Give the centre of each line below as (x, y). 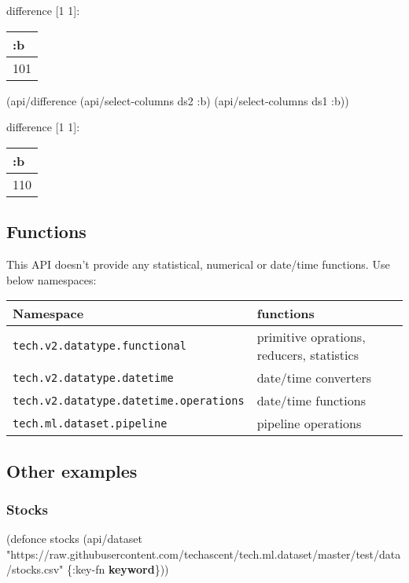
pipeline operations (309, 423)
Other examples (72, 470)
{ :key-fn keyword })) (118, 569)
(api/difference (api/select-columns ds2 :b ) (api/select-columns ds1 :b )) (178, 100)
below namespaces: (52, 279)
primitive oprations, (311, 337)
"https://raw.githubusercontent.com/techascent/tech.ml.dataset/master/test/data (204, 554)
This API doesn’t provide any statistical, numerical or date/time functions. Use (198, 264)
